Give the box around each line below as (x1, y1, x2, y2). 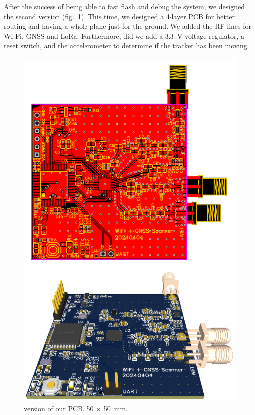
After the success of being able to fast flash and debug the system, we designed (4, 1, 245, 11)
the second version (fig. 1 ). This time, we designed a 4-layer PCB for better (4, 11, 235, 21)
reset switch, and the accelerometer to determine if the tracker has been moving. (4, 40, 249, 51)
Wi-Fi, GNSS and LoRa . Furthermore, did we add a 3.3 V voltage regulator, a (4, 30, 244, 41)
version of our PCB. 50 (24, 403, 94, 413)
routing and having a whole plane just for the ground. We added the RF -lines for (4, 21, 252, 31)
